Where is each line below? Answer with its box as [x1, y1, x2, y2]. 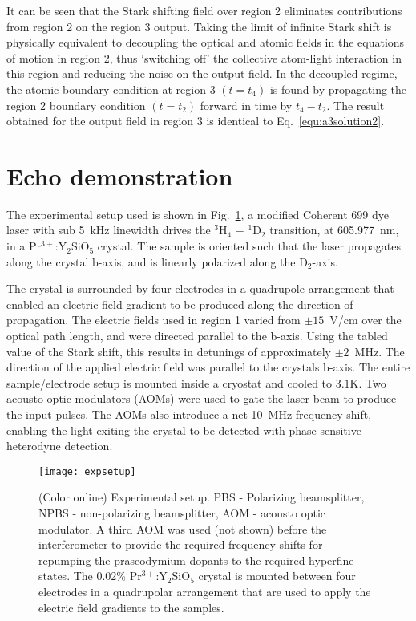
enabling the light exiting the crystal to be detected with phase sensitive [6, 421, 361, 438]
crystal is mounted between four [198, 567, 356, 584]
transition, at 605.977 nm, [269, 221, 399, 238]
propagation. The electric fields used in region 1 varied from [6, 311, 301, 328]
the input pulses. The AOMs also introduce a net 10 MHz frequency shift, [6, 406, 372, 422]
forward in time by [200, 96, 293, 113]
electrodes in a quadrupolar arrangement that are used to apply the [38, 583, 371, 599]
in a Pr [6, 237, 42, 254]
